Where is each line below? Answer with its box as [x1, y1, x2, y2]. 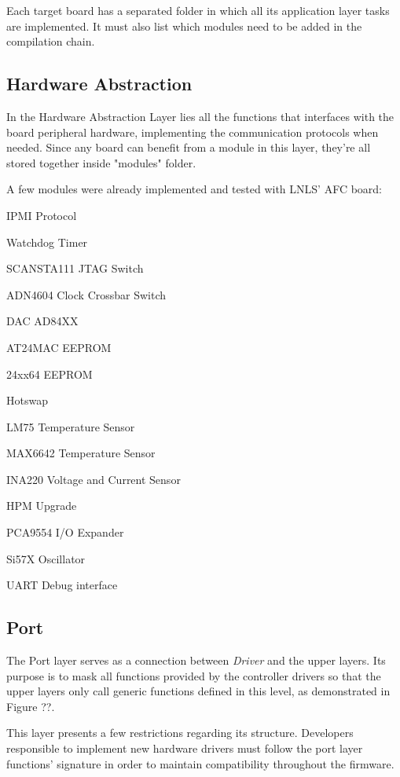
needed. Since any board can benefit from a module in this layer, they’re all [6, 139, 371, 156]
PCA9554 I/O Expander [6, 524, 124, 541]
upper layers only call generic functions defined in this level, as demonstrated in [6, 683, 391, 699]
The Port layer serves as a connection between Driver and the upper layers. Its [6, 652, 386, 669]
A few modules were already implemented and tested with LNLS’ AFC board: [6, 181, 383, 197]
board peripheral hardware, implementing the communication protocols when [6, 123, 379, 140]
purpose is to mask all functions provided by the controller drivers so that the [6, 667, 381, 684]
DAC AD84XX [6, 313, 79, 329]
